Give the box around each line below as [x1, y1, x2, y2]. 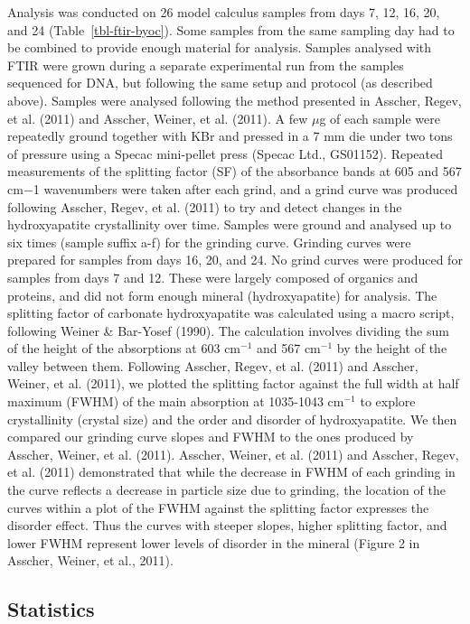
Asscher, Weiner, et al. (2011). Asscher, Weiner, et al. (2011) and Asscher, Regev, [7, 444, 459, 463]
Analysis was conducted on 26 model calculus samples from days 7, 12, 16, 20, [7, 3, 440, 21]
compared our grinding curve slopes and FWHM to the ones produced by [7, 427, 414, 446]
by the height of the [336, 339, 447, 358]
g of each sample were [319, 108, 440, 127]
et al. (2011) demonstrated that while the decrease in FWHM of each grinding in [7, 462, 456, 481]
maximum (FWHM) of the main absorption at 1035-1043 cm [7, 392, 344, 411]
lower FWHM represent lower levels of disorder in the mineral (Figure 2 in [7, 533, 420, 552]
